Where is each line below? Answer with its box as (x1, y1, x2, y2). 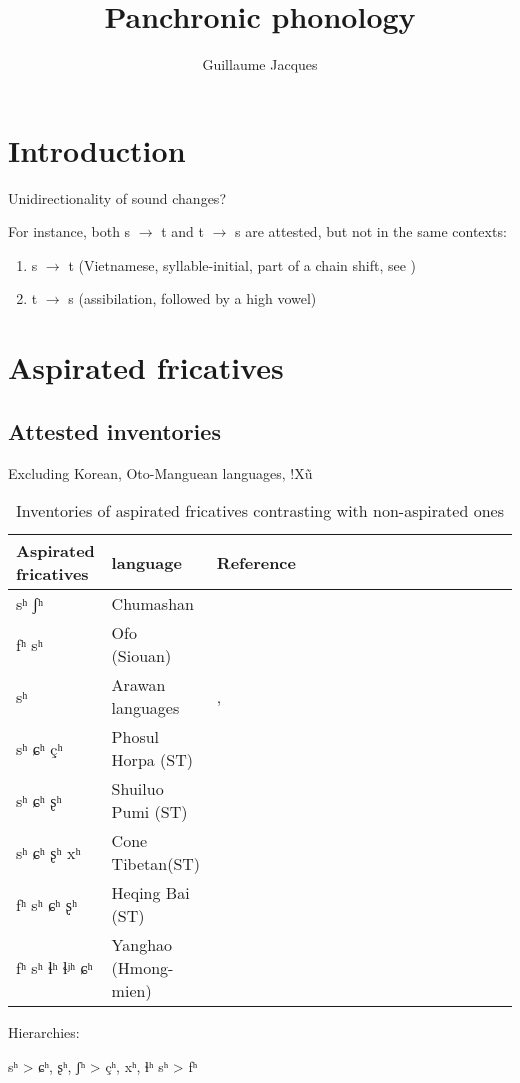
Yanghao (111, 933, 173, 957)
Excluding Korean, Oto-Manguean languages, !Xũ (8, 462, 313, 483)
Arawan (111, 673, 166, 697)
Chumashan (111, 592, 194, 616)
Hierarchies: (8, 1022, 80, 1043)
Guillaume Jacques (202, 54, 318, 75)
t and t (161, 221, 204, 242)
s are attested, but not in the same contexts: (235, 221, 507, 242)
